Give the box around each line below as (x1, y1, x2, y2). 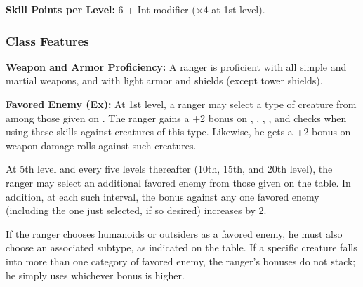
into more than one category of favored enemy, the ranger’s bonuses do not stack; (6, 253, 356, 268)
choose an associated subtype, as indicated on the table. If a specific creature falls (6, 240, 357, 255)
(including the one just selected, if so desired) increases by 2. (6, 203, 267, 218)
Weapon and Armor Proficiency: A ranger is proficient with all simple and (6, 59, 347, 74)
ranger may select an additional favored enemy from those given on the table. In (6, 175, 351, 189)
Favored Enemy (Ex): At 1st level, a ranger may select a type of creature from (6, 97, 357, 111)
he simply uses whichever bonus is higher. (6, 267, 185, 282)
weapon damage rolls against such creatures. (6, 138, 197, 152)
